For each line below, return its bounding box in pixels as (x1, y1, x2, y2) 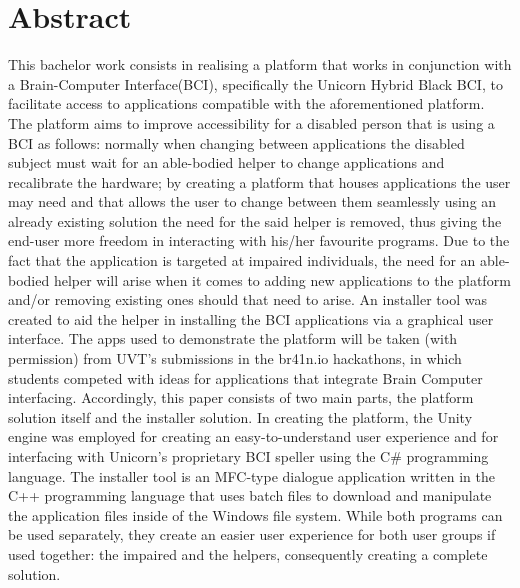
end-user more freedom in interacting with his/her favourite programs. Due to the (8, 230, 510, 251)
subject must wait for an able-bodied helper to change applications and (8, 152, 445, 173)
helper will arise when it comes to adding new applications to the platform (53, 269, 511, 290)
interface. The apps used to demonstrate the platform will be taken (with (8, 328, 458, 349)
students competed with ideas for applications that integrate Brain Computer (8, 367, 483, 388)
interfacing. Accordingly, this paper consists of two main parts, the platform (8, 387, 474, 408)
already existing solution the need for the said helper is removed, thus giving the (8, 210, 502, 231)
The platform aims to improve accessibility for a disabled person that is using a (8, 112, 495, 133)
